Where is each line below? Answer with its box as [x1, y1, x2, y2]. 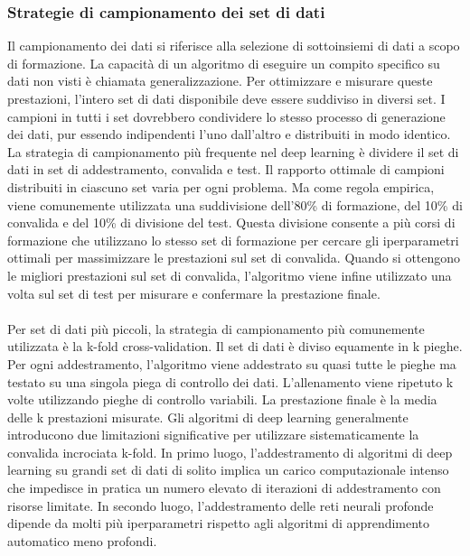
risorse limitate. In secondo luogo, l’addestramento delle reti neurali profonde [7, 496, 434, 514]
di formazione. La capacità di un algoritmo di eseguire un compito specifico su [7, 53, 440, 72]
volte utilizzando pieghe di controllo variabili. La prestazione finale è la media [7, 390, 437, 409]
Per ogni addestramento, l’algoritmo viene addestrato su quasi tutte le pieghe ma [7, 354, 456, 373]
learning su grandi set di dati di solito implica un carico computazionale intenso [7, 460, 449, 479]
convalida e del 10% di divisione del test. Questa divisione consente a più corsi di [7, 213, 456, 232]
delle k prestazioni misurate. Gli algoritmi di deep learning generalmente [7, 407, 409, 426]
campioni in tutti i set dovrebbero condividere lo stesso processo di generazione [7, 107, 446, 125]
